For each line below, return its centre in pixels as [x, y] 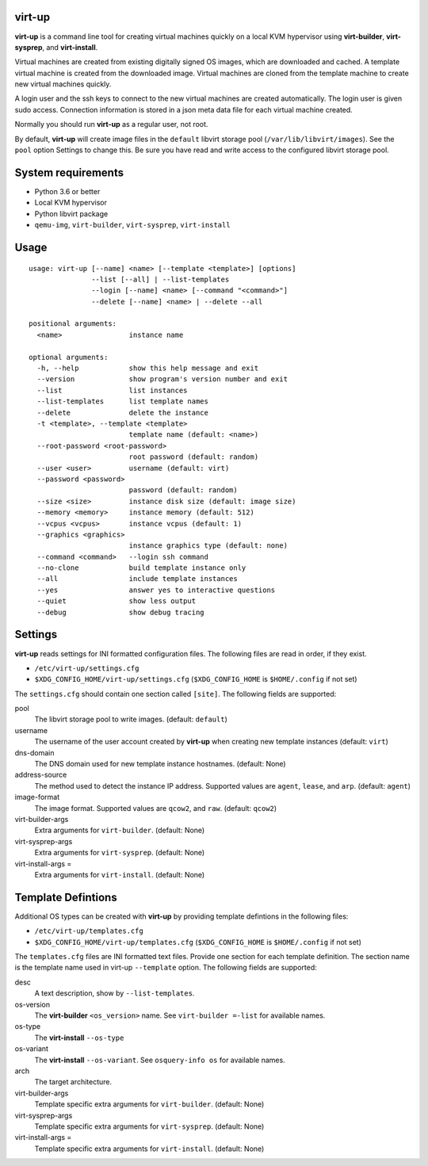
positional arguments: [73, 324]
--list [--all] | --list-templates [160, 279]
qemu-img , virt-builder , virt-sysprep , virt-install [132, 225]
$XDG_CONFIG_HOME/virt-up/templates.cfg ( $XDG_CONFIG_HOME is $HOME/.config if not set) [198, 942]
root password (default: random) [194, 457]
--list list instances [112, 390]
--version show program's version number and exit [162, 379]
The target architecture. [73, 1082]
